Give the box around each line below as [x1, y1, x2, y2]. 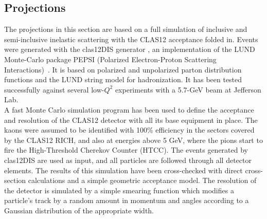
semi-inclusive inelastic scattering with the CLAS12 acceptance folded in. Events [4, 33, 258, 44]
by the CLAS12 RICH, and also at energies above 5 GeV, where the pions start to [4, 134, 263, 145]
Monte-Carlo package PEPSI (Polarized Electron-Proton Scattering [4, 53, 217, 64]
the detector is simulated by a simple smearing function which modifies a [4, 185, 234, 195]
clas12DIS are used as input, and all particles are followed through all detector [4, 154, 252, 165]
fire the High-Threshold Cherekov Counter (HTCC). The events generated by [4, 144, 248, 155]
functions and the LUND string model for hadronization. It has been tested [4, 74, 242, 85]
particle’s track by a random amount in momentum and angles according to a [4, 195, 249, 206]
